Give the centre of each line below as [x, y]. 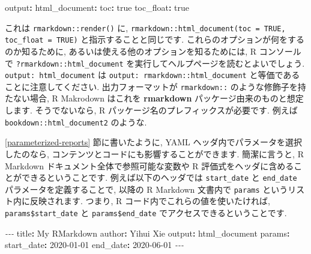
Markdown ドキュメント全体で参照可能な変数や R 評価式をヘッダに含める [149, 165]
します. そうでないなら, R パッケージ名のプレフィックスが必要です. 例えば [151, 110]
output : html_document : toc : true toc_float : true [97, 7]
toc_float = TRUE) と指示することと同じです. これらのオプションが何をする [155, 39]
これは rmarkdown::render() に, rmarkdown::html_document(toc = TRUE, [145, 27]
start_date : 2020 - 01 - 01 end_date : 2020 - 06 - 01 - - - [94, 245]
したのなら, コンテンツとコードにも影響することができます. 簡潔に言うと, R [154, 153]
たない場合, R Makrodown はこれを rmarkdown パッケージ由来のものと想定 [154, 98]
